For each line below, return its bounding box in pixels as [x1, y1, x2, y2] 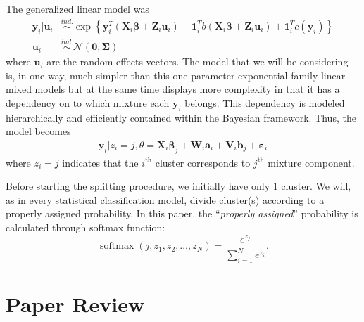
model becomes [6, 124, 71, 139]
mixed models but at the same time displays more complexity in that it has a [6, 82, 340, 96]
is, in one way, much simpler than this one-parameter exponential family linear [6, 67, 346, 82]
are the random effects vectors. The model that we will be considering [46, 54, 349, 69]
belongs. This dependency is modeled [184, 95, 345, 110]
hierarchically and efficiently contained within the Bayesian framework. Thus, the [6, 110, 356, 124]
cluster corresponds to [155, 155, 251, 169]
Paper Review [6, 290, 145, 318]
